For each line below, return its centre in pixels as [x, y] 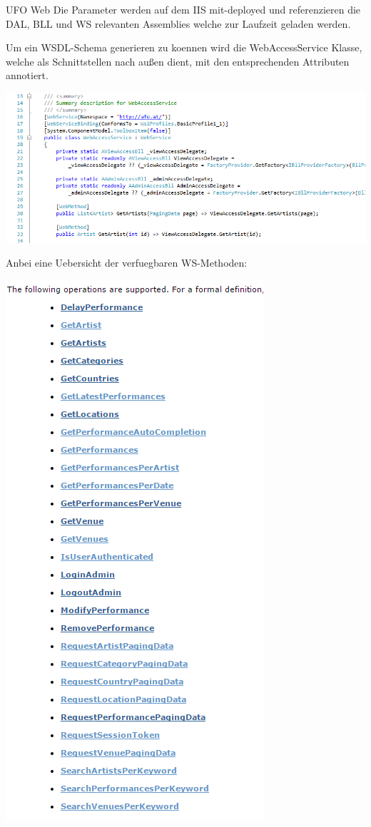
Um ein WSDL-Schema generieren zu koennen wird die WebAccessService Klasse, [184, 47]
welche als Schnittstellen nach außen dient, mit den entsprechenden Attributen [178, 61]
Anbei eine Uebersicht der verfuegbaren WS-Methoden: [127, 263]
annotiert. [27, 75]
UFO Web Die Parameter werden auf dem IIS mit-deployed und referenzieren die [183, 9]
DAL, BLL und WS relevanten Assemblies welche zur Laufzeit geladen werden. [178, 23]
